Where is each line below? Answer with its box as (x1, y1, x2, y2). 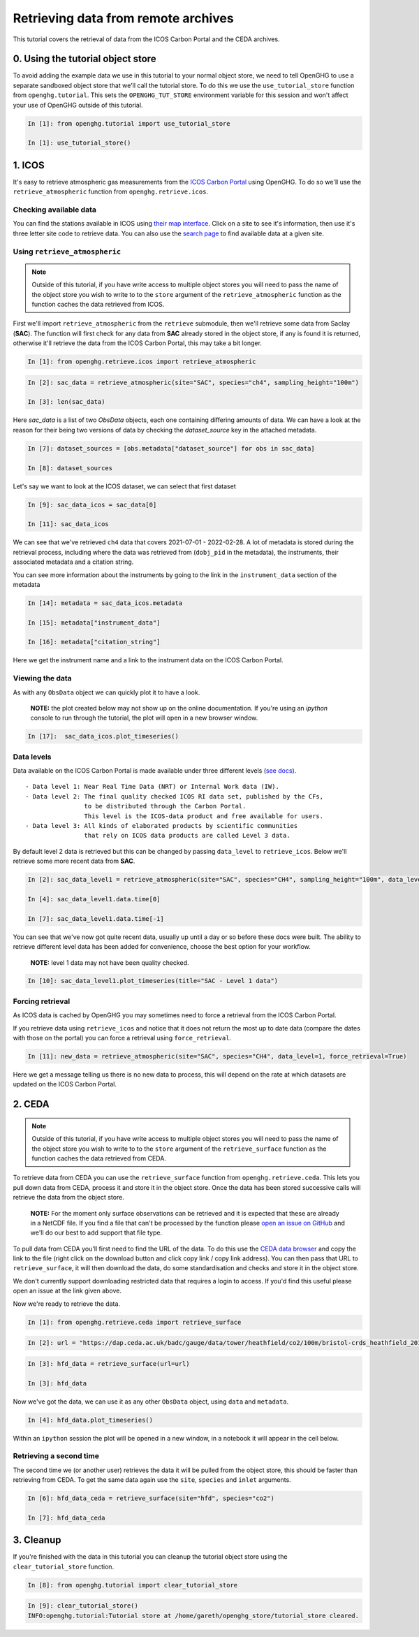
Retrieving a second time (13, 1451, 99, 1461)
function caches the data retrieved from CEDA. (31, 1154, 167, 1163)
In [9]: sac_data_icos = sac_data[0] (27, 500, 157, 509)
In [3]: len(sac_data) (27, 398, 105, 406)
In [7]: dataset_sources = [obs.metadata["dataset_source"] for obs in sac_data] (27, 444, 316, 452)
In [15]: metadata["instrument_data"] (27, 618, 161, 627)
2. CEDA (13, 1098, 50, 1110)
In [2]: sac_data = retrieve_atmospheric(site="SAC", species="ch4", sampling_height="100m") (27, 378, 360, 386)
